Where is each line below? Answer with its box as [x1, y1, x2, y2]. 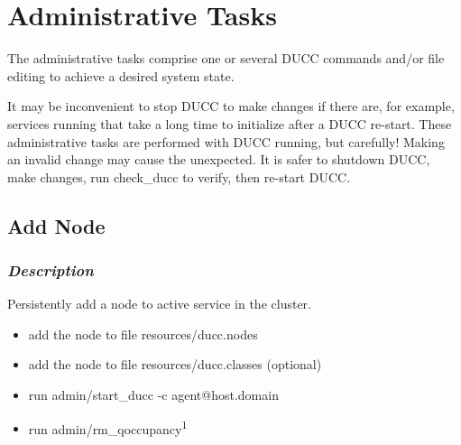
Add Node [7, 211, 106, 239]
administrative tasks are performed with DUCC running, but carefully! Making [7, 132, 445, 151]
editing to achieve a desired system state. [7, 66, 235, 85]
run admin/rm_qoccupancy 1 [28, 416, 188, 438]
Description [7, 258, 94, 281]
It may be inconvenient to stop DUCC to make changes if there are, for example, [7, 97, 455, 116]
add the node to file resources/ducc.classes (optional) [28, 355, 322, 374]
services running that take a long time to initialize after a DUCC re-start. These [7, 114, 452, 133]
